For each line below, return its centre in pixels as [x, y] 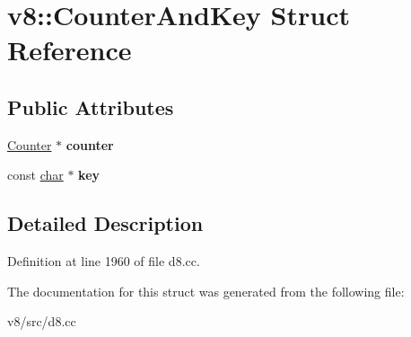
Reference [70, 50]
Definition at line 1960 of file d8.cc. [104, 261]
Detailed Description [105, 223]
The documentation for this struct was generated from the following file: [206, 291]
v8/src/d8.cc [42, 321]
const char [35, 175]
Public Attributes [91, 106]
